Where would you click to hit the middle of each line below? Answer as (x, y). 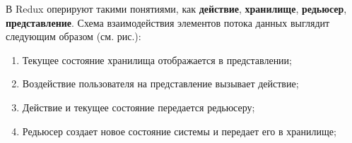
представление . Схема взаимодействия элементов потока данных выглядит (168, 22)
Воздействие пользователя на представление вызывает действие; (160, 83)
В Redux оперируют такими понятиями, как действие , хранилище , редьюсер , (176, 8)
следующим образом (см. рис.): (74, 36)
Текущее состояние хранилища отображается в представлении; (157, 60)
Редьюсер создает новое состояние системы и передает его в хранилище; (179, 131)
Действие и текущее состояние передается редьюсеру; (139, 107)
